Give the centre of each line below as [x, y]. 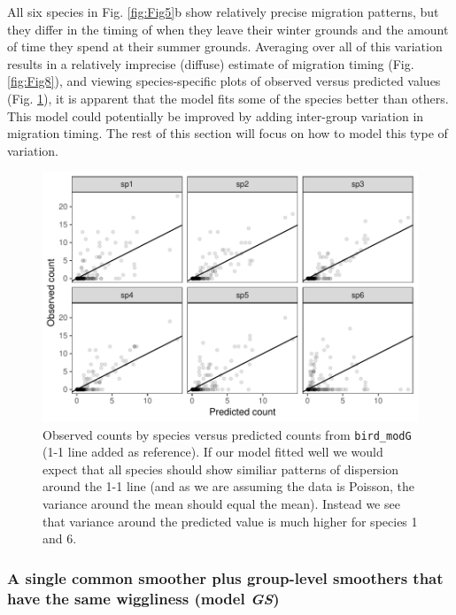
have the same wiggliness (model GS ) [143, 598]
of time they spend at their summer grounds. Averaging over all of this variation [225, 46]
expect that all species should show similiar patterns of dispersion [221, 469]
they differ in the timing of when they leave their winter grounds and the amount [228, 29]
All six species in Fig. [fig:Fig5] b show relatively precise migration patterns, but [223, 12]
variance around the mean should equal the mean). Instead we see [221, 504]
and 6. [60, 538]
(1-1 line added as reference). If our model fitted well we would [213, 452]
